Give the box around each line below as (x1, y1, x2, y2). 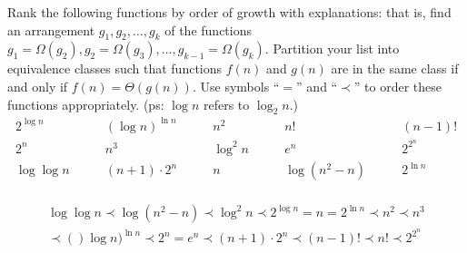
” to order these (353, 76, 442, 95)
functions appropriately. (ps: (7, 94, 164, 113)
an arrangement (7, 20, 95, 39)
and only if (7, 76, 68, 95)
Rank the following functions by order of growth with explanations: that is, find (7, 3, 452, 21)
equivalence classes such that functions (7, 59, 223, 78)
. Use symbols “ (192, 76, 280, 95)
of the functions (164, 20, 252, 39)
